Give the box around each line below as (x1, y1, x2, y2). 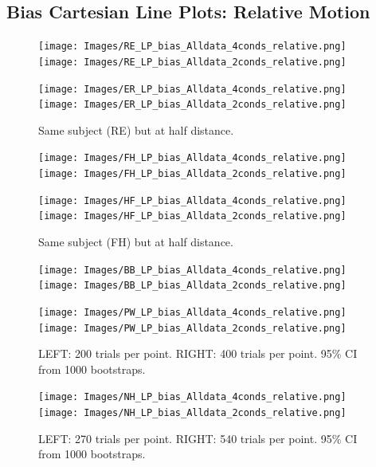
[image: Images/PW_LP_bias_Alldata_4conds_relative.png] (38, 306, 347, 318)
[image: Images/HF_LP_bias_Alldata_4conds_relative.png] (38, 194, 347, 206)
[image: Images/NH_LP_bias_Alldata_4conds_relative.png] (38, 391, 347, 403)
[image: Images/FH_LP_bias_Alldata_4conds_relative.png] (38, 152, 347, 164)
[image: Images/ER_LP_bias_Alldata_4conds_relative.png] (38, 83, 347, 95)
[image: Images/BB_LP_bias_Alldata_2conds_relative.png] (38, 280, 347, 292)
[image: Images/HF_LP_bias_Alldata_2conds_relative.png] (38, 210, 347, 222)
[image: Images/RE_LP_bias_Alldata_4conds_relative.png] (38, 41, 347, 53)
